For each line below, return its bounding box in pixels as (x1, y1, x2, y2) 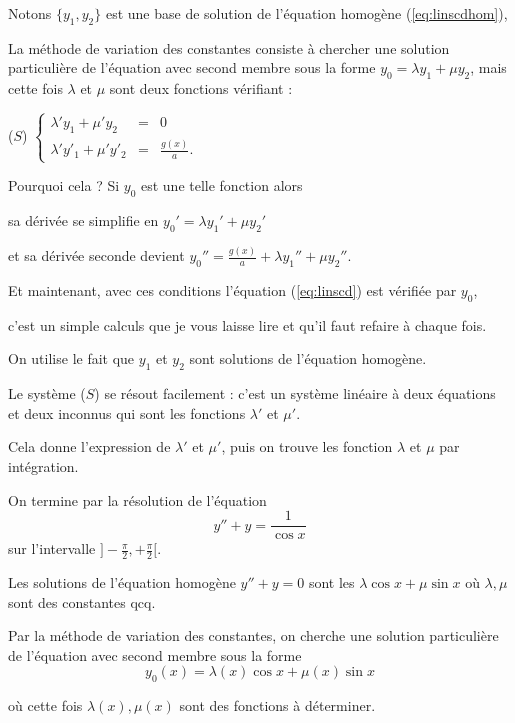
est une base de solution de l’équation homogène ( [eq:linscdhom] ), (105, 3, 508, 23)
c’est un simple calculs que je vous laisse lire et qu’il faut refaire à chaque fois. (8, 314, 487, 335)
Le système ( (8, 383, 86, 404)
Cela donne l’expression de (8, 436, 171, 457)
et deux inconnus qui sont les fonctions (8, 402, 246, 423)
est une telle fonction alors (140, 175, 303, 196)
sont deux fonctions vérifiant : (109, 78, 293, 99)
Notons (8, 3, 52, 23)
